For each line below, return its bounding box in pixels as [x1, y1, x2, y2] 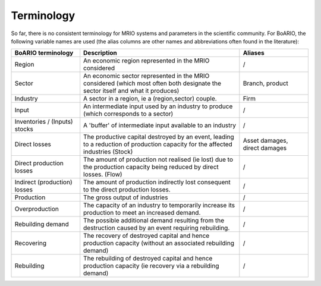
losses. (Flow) [83, 170, 122, 178]
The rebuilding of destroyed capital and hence [83, 254, 213, 263]
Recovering [14, 239, 47, 247]
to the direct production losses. [83, 186, 171, 194]
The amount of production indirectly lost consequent [83, 178, 231, 187]
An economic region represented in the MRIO [83, 56, 210, 65]
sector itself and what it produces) [83, 87, 180, 95]
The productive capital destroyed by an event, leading [83, 133, 234, 141]
